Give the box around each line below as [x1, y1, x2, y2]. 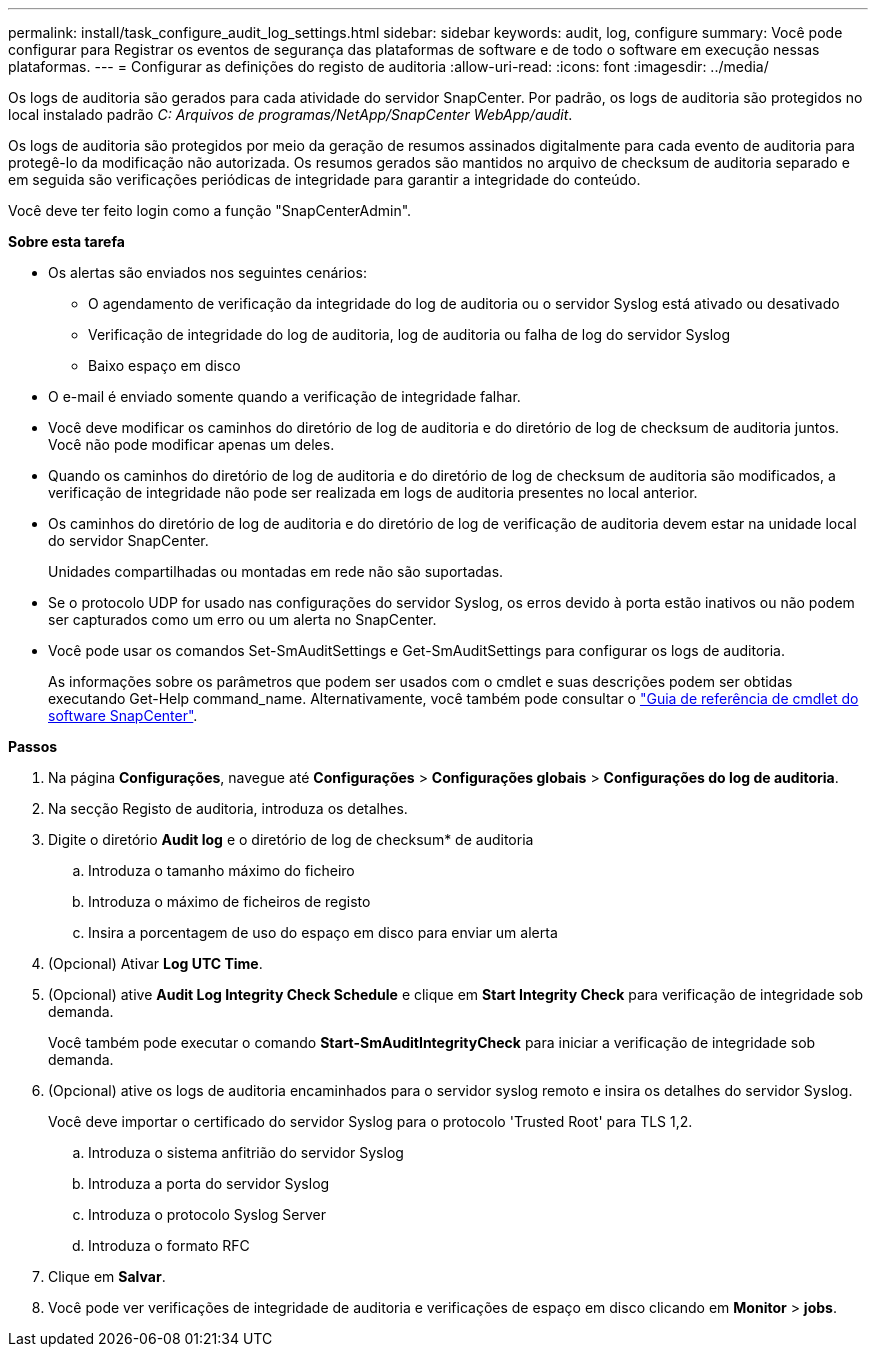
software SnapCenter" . [48, 707, 198, 724]
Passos [8, 738, 58, 755]
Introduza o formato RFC [88, 1237, 250, 1254]
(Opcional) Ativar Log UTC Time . [48, 955, 263, 972]
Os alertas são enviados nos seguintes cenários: [48, 264, 367, 281]
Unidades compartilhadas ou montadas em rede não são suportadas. [48, 563, 504, 580]
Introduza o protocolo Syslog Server [88, 1206, 326, 1223]
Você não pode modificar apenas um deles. [48, 436, 335, 453]
